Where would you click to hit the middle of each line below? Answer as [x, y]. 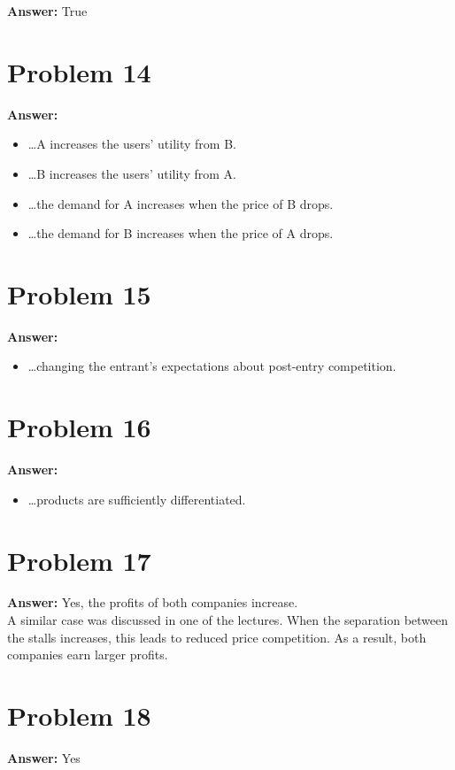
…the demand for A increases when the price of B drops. [181, 203]
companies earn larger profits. [88, 654]
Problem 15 [79, 293]
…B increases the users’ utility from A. [132, 173]
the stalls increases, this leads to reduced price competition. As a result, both [217, 637]
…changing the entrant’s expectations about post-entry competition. [212, 366]
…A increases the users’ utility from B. [132, 144]
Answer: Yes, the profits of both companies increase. [153, 602]
